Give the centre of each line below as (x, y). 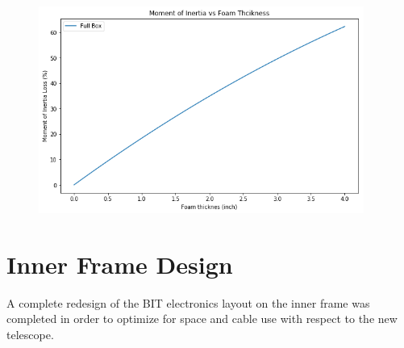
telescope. (30, 334)
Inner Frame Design (120, 264)
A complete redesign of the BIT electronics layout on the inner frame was (188, 302)
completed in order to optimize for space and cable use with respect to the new (202, 319)
